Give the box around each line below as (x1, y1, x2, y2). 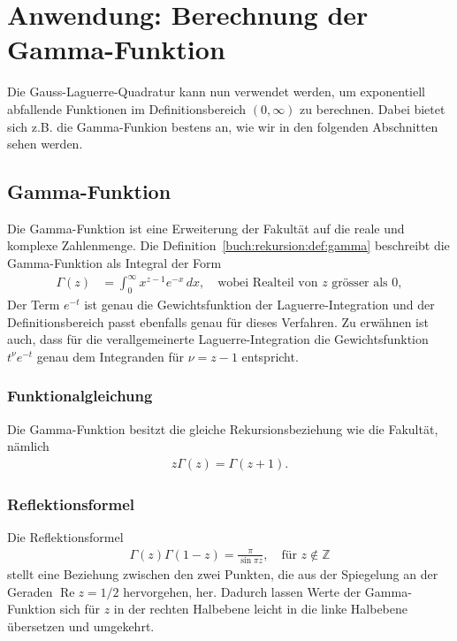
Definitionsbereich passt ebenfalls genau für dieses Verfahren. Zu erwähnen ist (7, 312, 429, 331)
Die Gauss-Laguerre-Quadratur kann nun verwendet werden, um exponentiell (7, 82, 426, 101)
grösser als (331, 277, 388, 290)
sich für (59, 599, 100, 618)
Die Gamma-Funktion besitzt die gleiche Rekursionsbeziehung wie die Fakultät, (7, 419, 438, 438)
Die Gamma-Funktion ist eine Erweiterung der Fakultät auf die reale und (7, 218, 405, 237)
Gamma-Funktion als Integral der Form (7, 254, 222, 272)
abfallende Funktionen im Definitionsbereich (7, 99, 247, 118)
